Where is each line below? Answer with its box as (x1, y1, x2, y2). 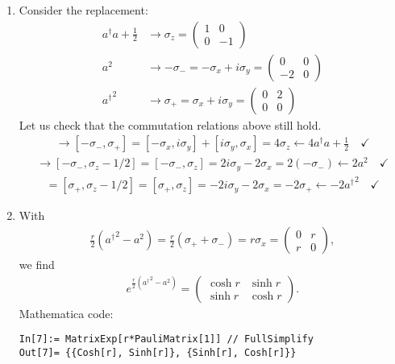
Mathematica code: (19, 304, 114, 321)
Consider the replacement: (19, 2, 148, 18)
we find (19, 256, 55, 273)
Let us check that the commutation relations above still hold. (19, 116, 322, 133)
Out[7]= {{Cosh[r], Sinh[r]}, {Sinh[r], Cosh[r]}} (19, 346, 297, 358)
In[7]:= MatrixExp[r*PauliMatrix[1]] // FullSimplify (19, 333, 314, 345)
